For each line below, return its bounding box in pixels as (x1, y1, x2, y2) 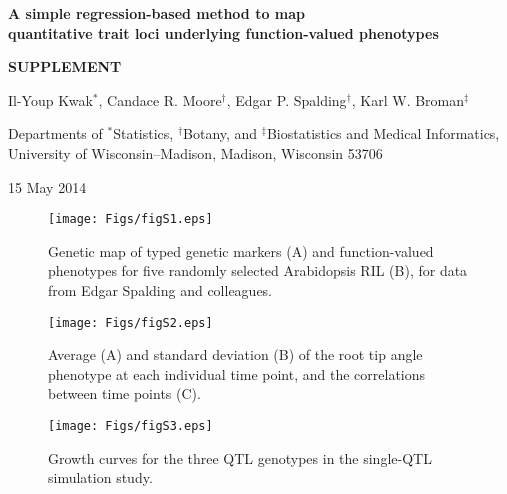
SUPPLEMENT (8, 56, 122, 77)
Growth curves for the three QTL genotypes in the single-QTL (48, 447, 432, 468)
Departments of (8, 123, 103, 144)
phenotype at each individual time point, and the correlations (48, 363, 426, 384)
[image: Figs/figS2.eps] (48, 315, 213, 330)
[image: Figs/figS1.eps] (48, 212, 213, 227)
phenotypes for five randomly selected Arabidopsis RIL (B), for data (48, 260, 468, 281)
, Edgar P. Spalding (226, 89, 347, 110)
